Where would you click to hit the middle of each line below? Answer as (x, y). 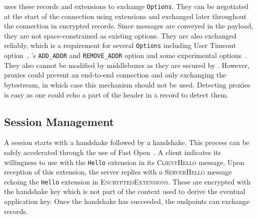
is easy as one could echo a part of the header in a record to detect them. (116, 94)
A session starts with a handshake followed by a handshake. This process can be (127, 142)
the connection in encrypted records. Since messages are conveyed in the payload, (129, 26)
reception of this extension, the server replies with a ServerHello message (118, 172)
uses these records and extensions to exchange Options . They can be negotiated (126, 6)
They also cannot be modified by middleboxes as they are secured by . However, (127, 65)
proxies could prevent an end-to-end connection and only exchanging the (115, 75)
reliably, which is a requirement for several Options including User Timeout (120, 45)
